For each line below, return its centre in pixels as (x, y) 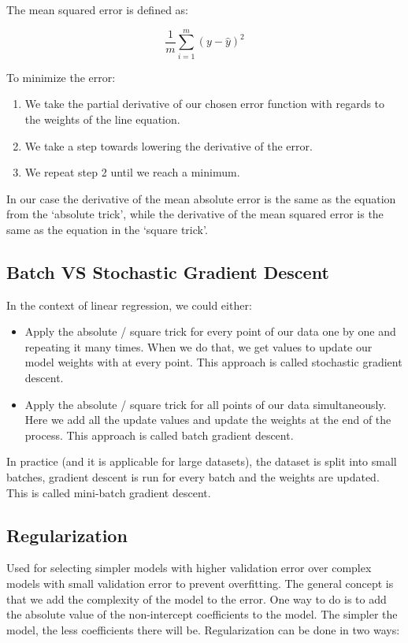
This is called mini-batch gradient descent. (109, 492)
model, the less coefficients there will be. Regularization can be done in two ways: (203, 629)
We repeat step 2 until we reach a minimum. (132, 172)
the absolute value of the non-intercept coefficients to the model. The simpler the (202, 614)
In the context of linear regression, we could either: (129, 305)
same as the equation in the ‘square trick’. (107, 229)
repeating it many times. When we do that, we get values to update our (198, 346)
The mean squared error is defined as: (97, 9)
